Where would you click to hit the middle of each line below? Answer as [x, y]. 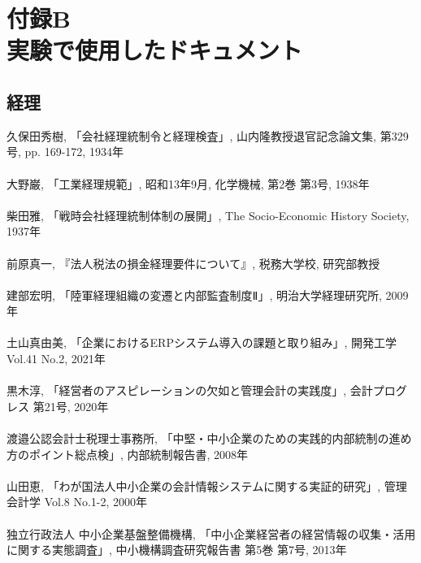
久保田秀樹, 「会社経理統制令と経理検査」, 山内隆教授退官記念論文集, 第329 [208, 135]
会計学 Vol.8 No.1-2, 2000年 [77, 502]
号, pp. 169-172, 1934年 [65, 152]
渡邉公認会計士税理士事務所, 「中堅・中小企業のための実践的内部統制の [198, 438]
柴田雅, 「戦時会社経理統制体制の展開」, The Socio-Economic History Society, [208, 215]
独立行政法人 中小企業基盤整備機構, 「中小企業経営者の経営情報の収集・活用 [211, 533]
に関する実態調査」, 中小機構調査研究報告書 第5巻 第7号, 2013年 [177, 550]
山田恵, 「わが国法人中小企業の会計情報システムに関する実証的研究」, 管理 [207, 485]
